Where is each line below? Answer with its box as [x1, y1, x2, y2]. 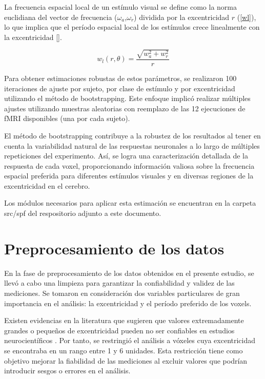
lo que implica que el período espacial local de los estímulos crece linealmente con [4, 22, 260, 32]
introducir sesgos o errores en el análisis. [4, 365, 131, 376]
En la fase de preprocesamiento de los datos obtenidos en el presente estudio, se [4, 267, 254, 278]
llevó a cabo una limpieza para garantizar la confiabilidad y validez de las [4, 277, 235, 288]
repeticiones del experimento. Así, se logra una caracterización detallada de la [4, 150, 249, 161]
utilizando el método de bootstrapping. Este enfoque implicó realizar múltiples [4, 93, 251, 104]
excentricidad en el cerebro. [4, 180, 90, 191]
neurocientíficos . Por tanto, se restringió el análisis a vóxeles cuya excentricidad [4, 335, 256, 346]
